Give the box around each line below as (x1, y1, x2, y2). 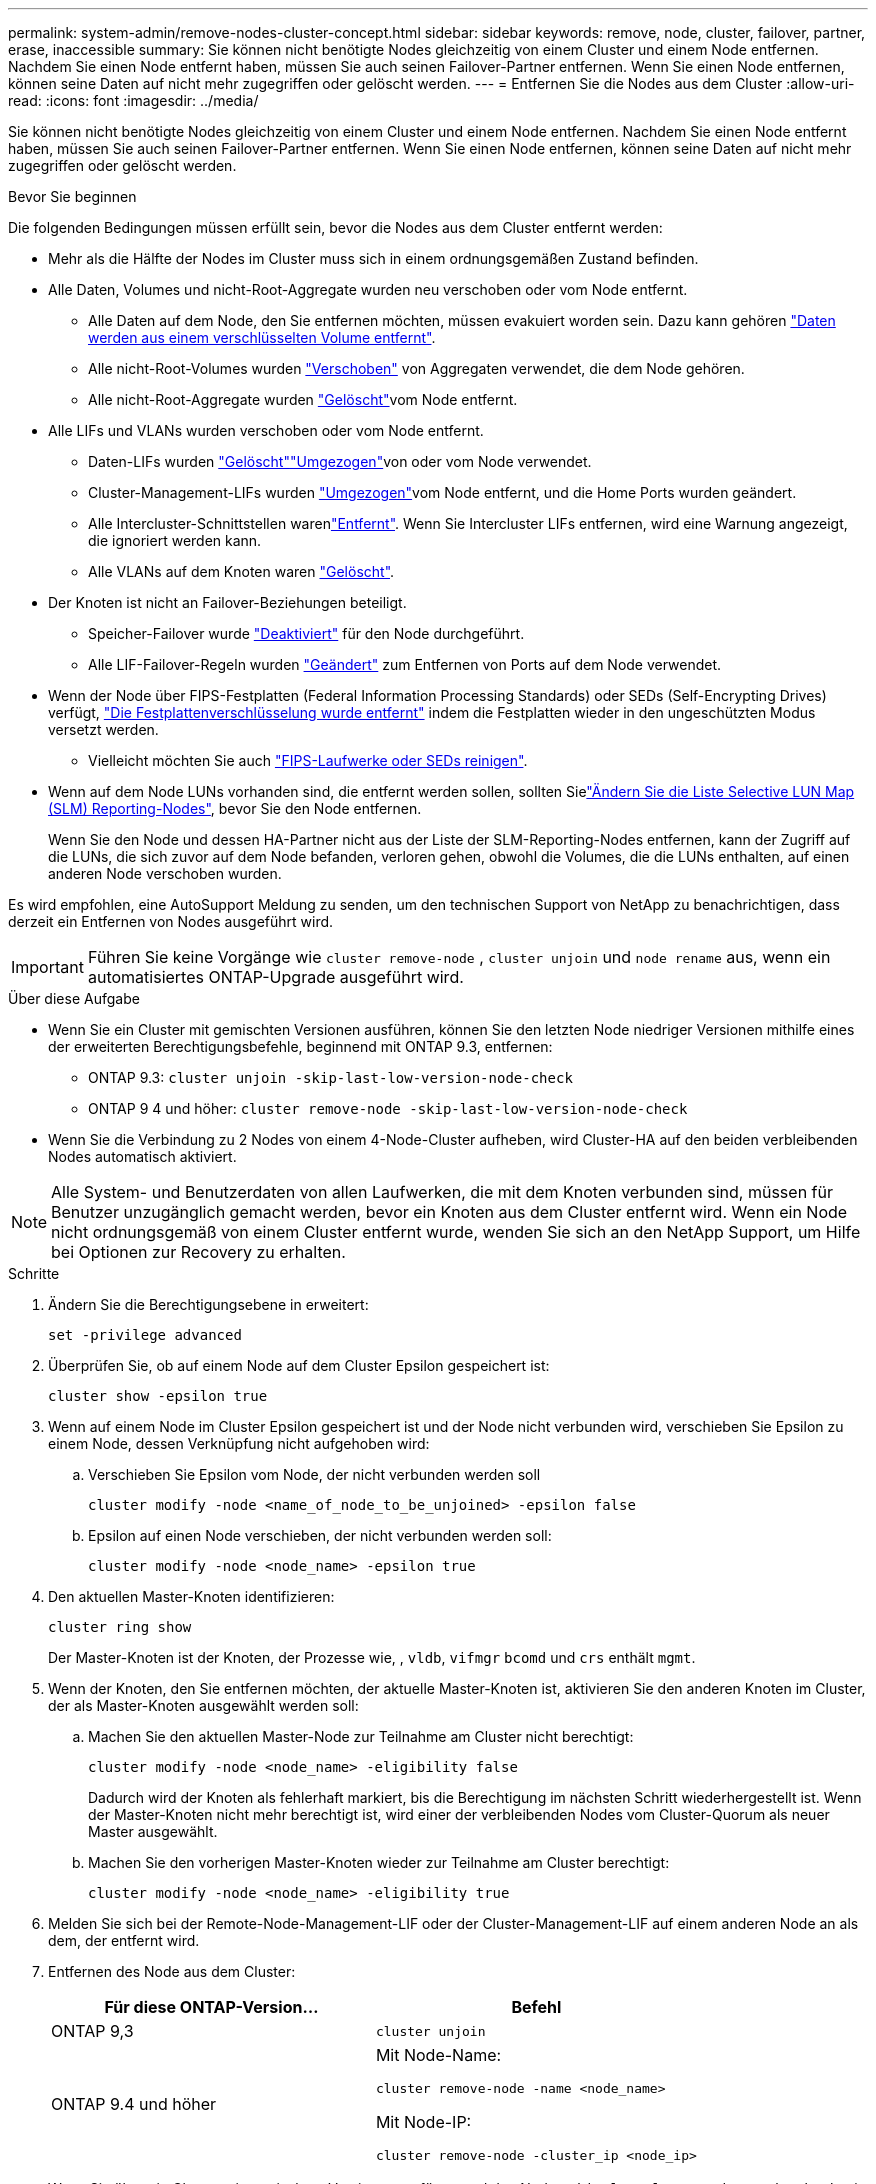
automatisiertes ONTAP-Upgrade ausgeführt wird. (87, 967, 464, 987)
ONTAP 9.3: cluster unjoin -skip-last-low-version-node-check (88, 1069, 573, 1086)
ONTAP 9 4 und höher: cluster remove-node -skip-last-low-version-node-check (88, 1100, 688, 1117)
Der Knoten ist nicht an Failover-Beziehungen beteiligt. (48, 594, 407, 611)
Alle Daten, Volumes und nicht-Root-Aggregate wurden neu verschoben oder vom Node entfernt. (48, 281, 688, 298)
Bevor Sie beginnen (8, 188, 137, 205)
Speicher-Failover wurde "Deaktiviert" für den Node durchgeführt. (88, 625, 525, 642)
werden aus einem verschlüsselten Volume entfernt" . (88, 329, 436, 346)
